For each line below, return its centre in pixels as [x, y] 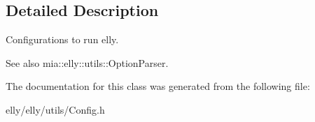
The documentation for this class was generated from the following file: [158, 86]
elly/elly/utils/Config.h [55, 109]
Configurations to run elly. [62, 39]
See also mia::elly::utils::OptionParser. [87, 62]
